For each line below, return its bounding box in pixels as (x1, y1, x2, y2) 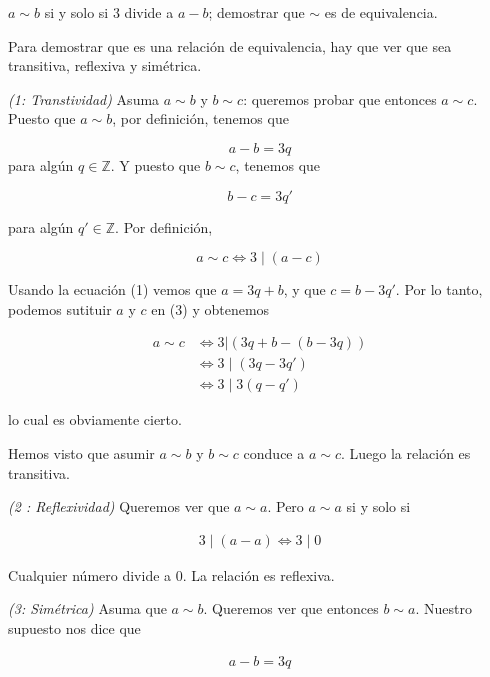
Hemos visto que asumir (8, 443, 155, 464)
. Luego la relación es (340, 443, 471, 464)
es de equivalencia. (324, 2, 438, 22)
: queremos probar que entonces (243, 88, 437, 109)
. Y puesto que (110, 154, 201, 175)
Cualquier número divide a (8, 564, 172, 585)
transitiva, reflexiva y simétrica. (8, 55, 202, 76)
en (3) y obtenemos (151, 298, 270, 319)
